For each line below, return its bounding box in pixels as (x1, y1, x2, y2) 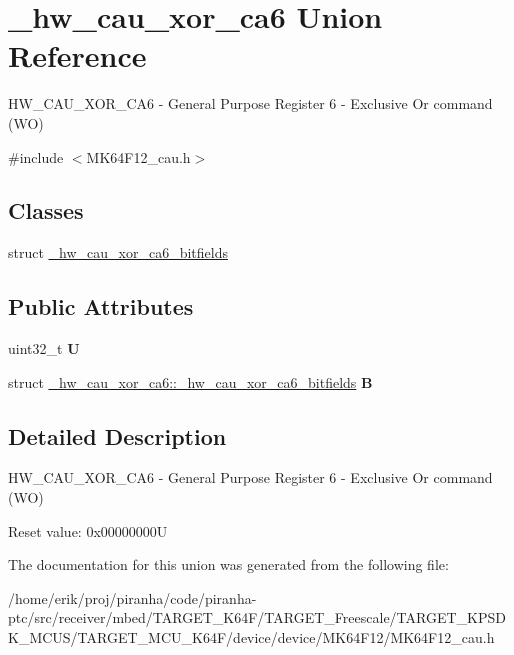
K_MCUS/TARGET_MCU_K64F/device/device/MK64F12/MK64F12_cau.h (8, 627, 495, 648)
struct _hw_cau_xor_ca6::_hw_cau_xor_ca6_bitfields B (8, 371, 373, 392)
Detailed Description (8, 420, 227, 451)
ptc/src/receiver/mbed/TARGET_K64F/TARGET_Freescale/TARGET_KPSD (8, 607, 506, 628)
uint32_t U (8, 338, 80, 359)
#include (8, 146, 64, 167)
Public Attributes (8, 291, 194, 322)
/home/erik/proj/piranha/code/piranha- (8, 587, 257, 608)
